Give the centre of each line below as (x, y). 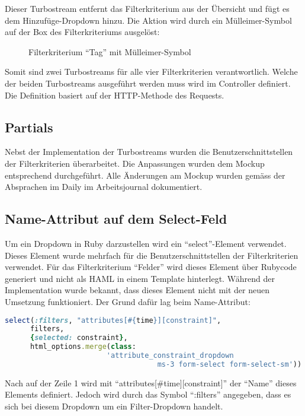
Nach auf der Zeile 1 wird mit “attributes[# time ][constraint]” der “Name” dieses (151, 382)
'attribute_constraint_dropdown (170, 355)
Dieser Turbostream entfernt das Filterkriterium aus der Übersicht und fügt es (147, 8)
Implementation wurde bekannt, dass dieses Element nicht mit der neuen (137, 290)
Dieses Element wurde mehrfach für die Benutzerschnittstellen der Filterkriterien (152, 255)
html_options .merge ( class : (83, 347)
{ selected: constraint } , (79, 338)
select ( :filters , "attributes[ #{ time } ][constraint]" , (113, 320)
